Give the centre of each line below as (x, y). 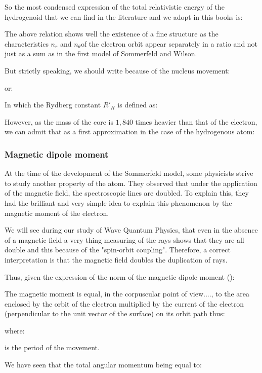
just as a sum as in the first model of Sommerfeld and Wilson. (101, 53)
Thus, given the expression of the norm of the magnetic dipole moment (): (120, 276)
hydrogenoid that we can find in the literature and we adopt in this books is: (124, 16)
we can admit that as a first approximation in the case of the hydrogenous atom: (130, 132)
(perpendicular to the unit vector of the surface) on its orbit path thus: (115, 313)
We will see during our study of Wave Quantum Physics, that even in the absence (131, 230)
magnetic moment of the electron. (57, 213)
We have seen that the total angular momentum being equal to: (103, 365)
